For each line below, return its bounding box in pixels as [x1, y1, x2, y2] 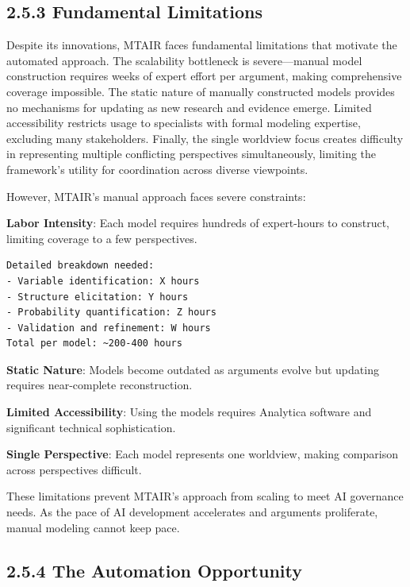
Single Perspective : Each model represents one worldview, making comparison [6, 446, 398, 462]
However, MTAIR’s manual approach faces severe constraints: [6, 187, 306, 204]
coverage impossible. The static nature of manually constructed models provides [6, 83, 395, 99]
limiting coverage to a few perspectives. [6, 230, 197, 246]
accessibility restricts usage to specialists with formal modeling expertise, [6, 114, 361, 131]
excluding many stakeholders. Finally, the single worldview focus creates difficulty [6, 129, 404, 146]
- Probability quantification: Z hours [6, 307, 216, 319]
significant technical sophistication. [6, 419, 176, 435]
